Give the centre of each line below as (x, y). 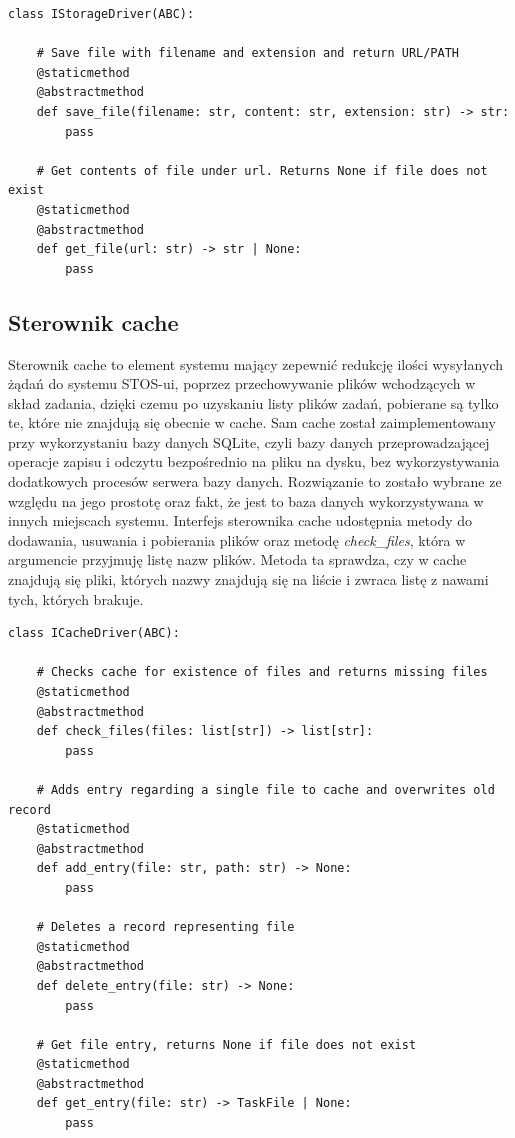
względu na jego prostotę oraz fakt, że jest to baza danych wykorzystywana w (246, 500)
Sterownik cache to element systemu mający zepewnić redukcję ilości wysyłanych (256, 363)
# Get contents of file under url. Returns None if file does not (262, 170)
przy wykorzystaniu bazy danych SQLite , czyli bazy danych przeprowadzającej (249, 441)
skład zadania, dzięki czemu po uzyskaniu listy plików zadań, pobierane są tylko (253, 402)
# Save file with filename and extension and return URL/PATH (248, 53)
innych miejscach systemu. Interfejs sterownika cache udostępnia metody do (240, 520)
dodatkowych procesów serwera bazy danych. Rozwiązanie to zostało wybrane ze (255, 481)
